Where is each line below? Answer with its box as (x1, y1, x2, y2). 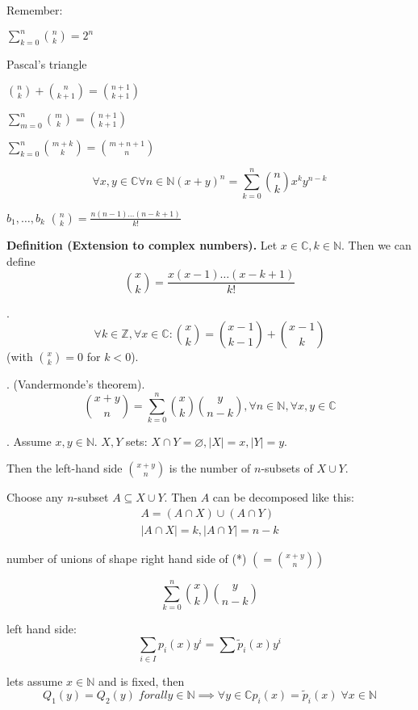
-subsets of (261, 460, 313, 477)
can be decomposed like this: (212, 489, 354, 506)
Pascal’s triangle (6, 55, 87, 72)
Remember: (6, 2, 63, 18)
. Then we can (341, 236, 412, 253)
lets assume (6, 673, 63, 690)
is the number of (169, 460, 251, 477)
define (6, 252, 36, 269)
